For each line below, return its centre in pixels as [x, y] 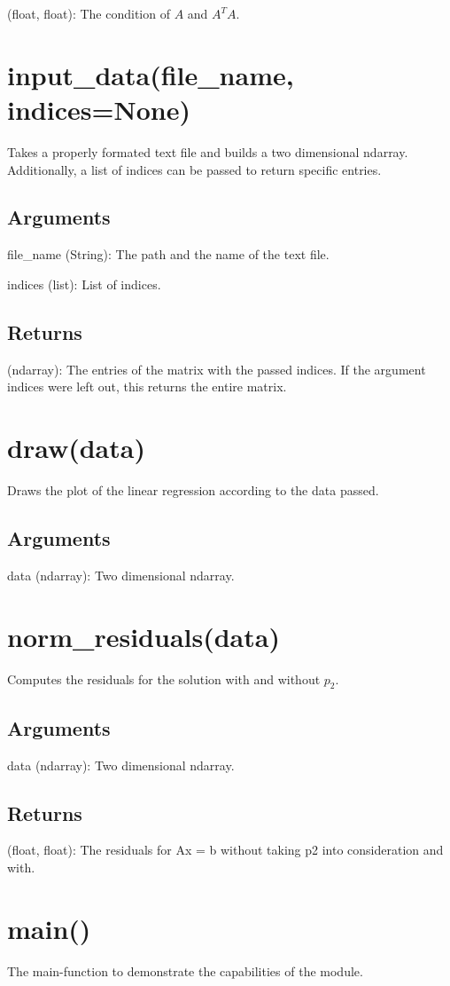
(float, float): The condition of [89, 13]
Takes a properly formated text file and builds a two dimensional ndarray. [208, 151]
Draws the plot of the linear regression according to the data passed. [193, 490]
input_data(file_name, [151, 74]
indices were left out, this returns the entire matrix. [147, 387]
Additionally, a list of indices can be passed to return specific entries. [194, 169]
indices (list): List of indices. [84, 284]
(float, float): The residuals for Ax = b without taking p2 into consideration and [225, 850]
